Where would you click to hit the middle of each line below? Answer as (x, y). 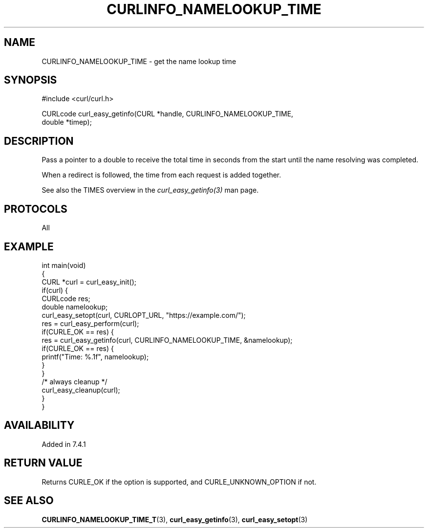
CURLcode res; (66, 298)
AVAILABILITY (39, 425)
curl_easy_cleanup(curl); (81, 390)
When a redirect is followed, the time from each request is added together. (161, 175)
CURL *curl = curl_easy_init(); (89, 282)
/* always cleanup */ (75, 381)
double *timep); (67, 122)
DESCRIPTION (39, 141)
